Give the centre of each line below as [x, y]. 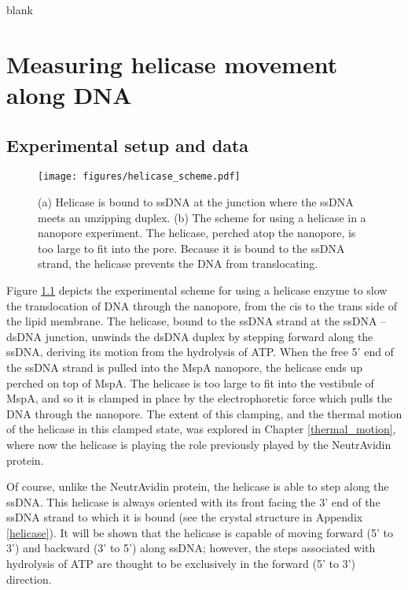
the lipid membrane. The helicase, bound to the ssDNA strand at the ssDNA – [197, 321]
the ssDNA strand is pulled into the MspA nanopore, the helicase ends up [185, 367]
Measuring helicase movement [172, 63]
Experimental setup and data [128, 145]
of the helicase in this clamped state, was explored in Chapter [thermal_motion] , [201, 429]
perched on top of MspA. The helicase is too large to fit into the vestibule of [190, 382]
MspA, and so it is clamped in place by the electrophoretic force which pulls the [199, 398]
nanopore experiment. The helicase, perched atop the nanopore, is [197, 233]
